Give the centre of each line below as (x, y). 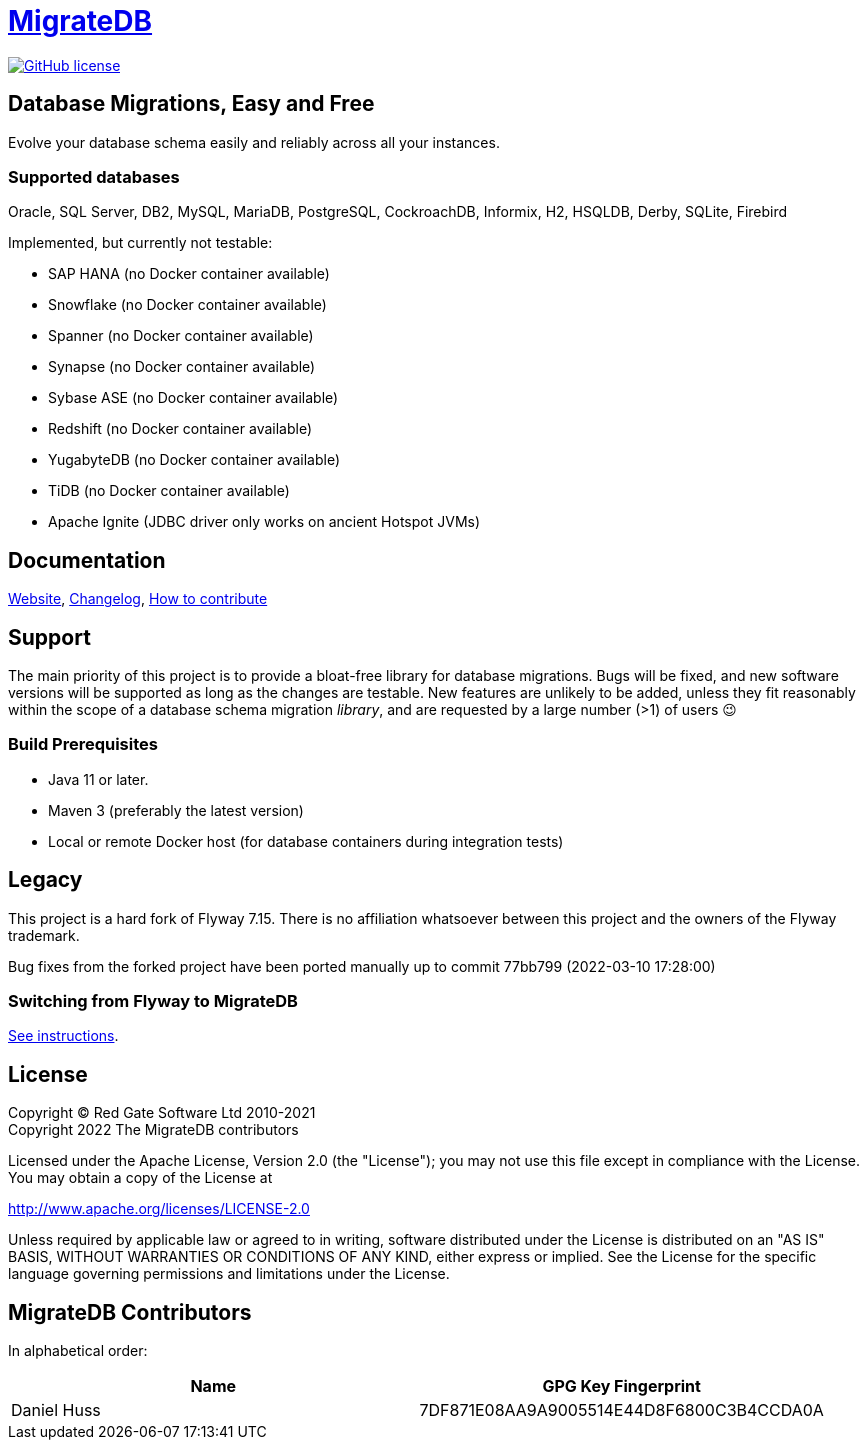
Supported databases (94, 176)
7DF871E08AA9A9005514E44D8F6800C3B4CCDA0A (621, 1410)
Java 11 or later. (98, 779)
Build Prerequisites (83, 744)
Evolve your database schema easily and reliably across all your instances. (254, 142)
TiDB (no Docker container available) (169, 491)
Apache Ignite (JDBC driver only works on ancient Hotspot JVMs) (264, 522)
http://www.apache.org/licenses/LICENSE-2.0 (159, 1209)
